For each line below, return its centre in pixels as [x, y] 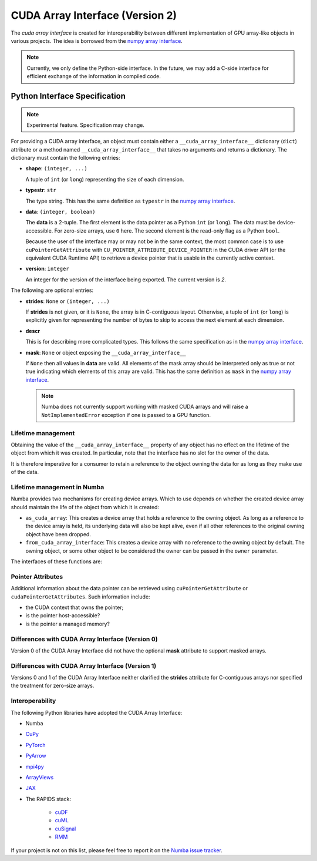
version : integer [48, 269]
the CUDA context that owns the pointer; [75, 607]
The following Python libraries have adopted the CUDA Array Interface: [97, 712]
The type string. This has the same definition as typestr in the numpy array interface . [130, 201]
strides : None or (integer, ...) [68, 301]
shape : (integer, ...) [56, 169]
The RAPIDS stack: [48, 799]
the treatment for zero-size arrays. [53, 686]
